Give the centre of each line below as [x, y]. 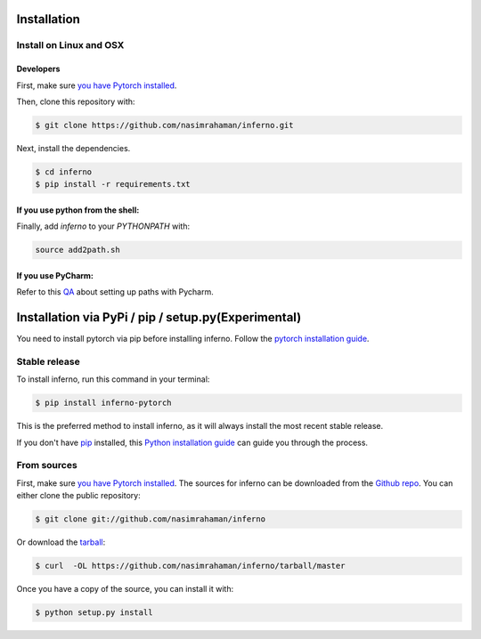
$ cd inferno [64, 172]
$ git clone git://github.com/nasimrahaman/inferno [151, 519]
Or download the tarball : [61, 542]
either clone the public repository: [79, 496]
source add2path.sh [77, 250]
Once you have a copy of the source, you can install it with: [125, 589]
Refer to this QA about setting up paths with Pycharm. [115, 292]
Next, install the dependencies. [73, 148]
